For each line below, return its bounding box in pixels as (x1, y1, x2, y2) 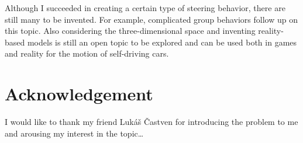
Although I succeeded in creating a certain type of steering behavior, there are (5, 2, 285, 13)
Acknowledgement (5, 82, 153, 106)
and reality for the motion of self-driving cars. (5, 47, 169, 60)
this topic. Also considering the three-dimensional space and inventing (5, 25, 256, 37)
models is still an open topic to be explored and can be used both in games (27, 36, 297, 48)
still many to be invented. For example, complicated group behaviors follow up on (5, 13, 298, 25)
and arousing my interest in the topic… (5, 127, 144, 139)
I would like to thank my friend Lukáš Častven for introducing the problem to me (5, 116, 298, 128)
